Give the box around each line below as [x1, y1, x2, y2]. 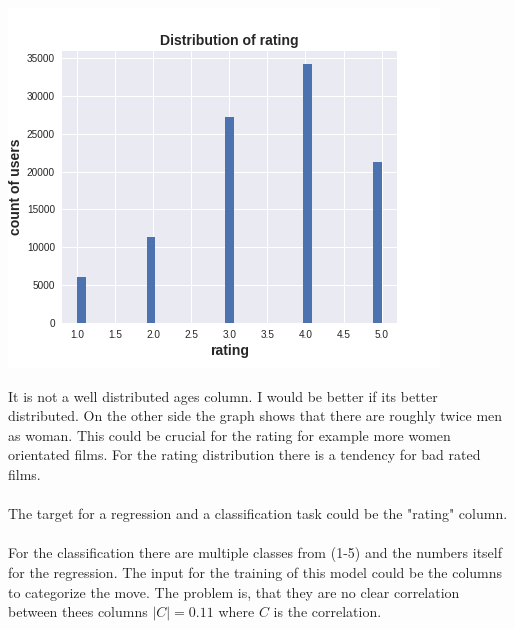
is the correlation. [273, 601, 382, 622]
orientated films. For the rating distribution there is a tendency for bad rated [8, 444, 481, 465]
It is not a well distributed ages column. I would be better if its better [8, 385, 438, 406]
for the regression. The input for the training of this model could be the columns [8, 561, 503, 582]
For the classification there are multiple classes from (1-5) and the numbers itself [8, 542, 503, 563]
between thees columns [8, 601, 148, 622]
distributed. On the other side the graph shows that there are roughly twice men [8, 405, 503, 426]
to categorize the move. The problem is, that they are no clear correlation [8, 581, 460, 602]
